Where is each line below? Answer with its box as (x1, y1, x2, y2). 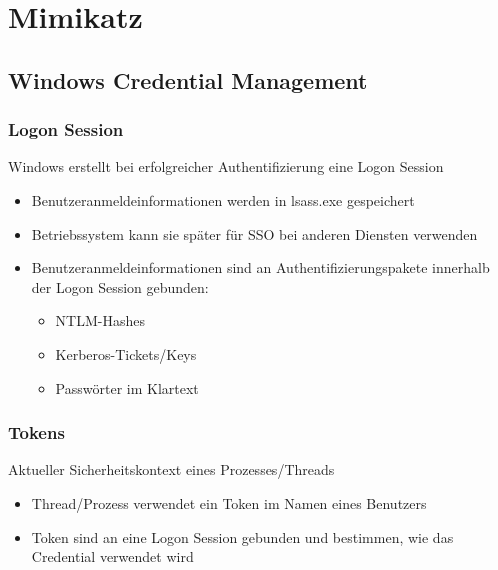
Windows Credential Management (8, 64, 368, 95)
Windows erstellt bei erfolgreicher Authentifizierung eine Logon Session (8, 156, 444, 177)
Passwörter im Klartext (55, 377, 199, 398)
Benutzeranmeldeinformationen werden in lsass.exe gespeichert (31, 189, 415, 210)
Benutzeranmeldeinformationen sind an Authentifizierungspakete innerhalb (31, 257, 490, 278)
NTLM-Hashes (55, 310, 145, 331)
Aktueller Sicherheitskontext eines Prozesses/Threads (8, 459, 335, 480)
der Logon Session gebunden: (31, 276, 209, 297)
